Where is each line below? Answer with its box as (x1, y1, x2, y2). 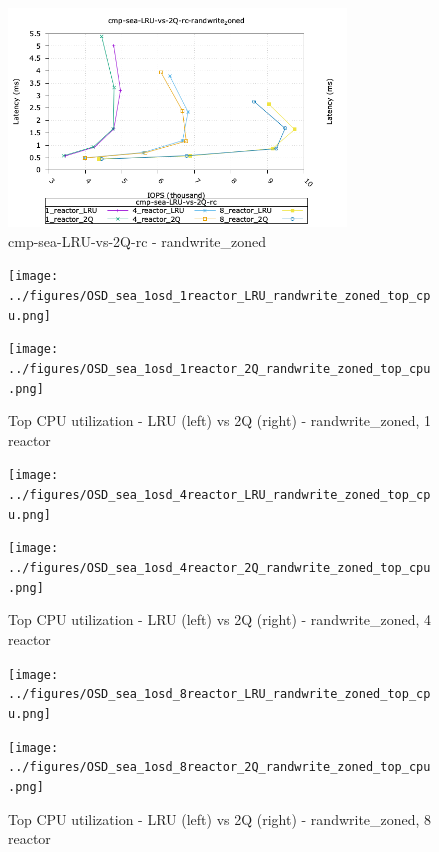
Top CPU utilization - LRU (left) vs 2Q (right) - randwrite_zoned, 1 (8, 410, 432, 431)
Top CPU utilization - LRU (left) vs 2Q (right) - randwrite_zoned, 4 (8, 609, 432, 630)
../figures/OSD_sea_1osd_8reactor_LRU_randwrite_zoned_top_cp (8, 687, 431, 702)
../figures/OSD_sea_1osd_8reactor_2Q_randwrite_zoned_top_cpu (8, 760, 431, 775)
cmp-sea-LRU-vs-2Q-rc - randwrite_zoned (8, 230, 267, 251)
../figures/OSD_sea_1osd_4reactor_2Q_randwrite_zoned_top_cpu (8, 561, 431, 576)
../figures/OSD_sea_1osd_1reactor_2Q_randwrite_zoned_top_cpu (8, 361, 431, 376)
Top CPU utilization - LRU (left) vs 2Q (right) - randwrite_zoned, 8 (8, 808, 432, 829)
